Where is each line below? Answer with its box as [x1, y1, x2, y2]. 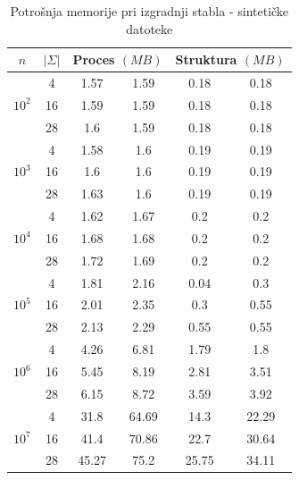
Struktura [175, 50, 237, 69]
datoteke [126, 19, 173, 38]
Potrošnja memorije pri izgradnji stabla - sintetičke [10, 2, 289, 20]
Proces [72, 50, 115, 69]
